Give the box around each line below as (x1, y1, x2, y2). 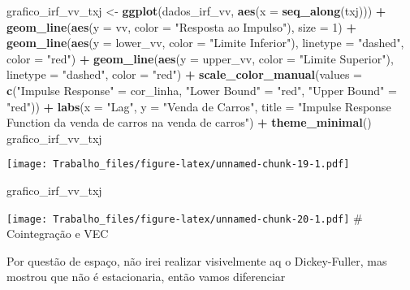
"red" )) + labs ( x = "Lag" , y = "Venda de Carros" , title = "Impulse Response (6, 97, 391, 115)
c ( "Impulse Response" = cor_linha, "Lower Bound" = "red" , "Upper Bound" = (6, 81, 397, 98)
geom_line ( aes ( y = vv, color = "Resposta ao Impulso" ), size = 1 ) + (6, 18, 356, 35)
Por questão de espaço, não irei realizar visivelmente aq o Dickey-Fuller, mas (6, 252, 387, 269)
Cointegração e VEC (6, 225, 109, 242)
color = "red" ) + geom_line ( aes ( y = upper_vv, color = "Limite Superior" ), (6, 50, 394, 67)
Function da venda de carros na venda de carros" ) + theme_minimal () (6, 114, 372, 131)
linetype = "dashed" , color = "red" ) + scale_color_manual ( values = (6, 66, 362, 83)
